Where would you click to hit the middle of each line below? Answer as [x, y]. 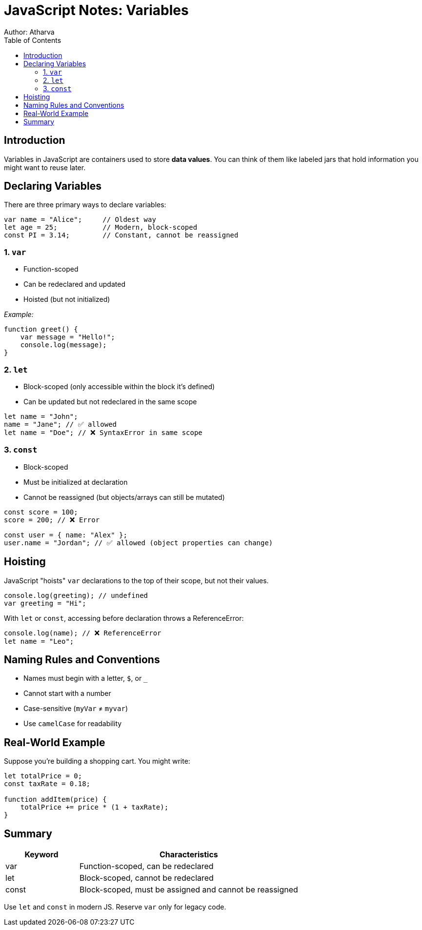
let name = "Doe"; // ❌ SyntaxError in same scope [103, 432]
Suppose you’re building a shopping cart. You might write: [97, 761]
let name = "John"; [41, 416]
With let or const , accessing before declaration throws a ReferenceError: [124, 618]
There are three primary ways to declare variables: [85, 205]
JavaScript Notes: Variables [96, 10]
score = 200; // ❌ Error [52, 520]
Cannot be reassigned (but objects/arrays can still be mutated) [124, 497]
